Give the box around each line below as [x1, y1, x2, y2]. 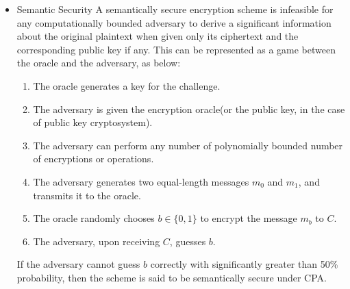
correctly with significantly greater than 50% [150, 257, 338, 271]
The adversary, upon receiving [33, 234, 160, 248]
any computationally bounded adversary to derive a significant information [16, 15, 332, 29]
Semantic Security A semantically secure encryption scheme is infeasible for [16, 2, 334, 16]
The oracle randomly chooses [33, 211, 155, 225]
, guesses [169, 234, 206, 248]
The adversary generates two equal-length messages [33, 174, 249, 188]
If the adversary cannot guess [16, 257, 140, 271]
